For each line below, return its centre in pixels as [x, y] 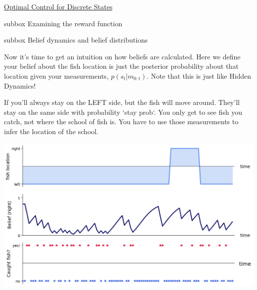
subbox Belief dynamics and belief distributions [76, 40]
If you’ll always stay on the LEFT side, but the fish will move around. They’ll [122, 102]
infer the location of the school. [51, 131]
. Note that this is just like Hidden [199, 75]
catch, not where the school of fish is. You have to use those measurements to [121, 121]
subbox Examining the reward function [63, 23]
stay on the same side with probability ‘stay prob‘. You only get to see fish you [123, 112]
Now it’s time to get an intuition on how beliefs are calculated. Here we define [122, 56]
